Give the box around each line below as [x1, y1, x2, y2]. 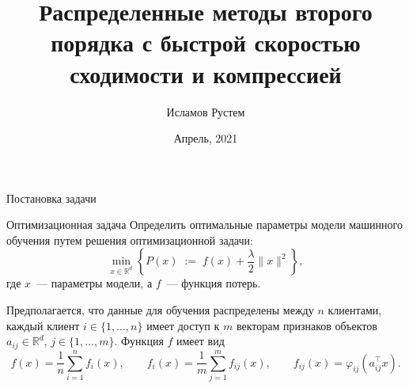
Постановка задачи [6, 189, 97, 206]
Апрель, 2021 [173, 130, 238, 146]
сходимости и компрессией [70, 57, 342, 89]
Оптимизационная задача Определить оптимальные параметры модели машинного [6, 216, 403, 233]
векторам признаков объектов [236, 317, 377, 333]
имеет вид [176, 333, 225, 349]
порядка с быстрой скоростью [51, 26, 361, 59]
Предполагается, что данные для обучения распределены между [6, 302, 314, 318]
